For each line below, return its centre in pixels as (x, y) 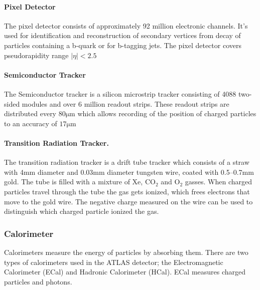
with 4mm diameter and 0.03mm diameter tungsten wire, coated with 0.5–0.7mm (129, 172)
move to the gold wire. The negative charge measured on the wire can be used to (128, 201)
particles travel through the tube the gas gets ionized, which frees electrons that (127, 191)
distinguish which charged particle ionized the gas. (82, 211)
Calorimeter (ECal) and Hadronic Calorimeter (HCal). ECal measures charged (125, 272)
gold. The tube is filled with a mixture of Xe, (74, 182)
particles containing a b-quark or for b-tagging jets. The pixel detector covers (123, 45)
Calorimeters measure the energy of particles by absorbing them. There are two (126, 252)
